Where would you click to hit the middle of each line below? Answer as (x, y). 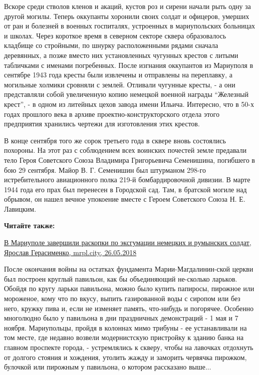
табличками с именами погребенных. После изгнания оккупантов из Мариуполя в (129, 65)
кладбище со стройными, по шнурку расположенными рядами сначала (111, 45)
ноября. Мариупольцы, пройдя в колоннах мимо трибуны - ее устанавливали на (126, 327)
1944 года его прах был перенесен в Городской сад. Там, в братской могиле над (126, 189)
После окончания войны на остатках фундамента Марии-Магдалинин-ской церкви (129, 269)
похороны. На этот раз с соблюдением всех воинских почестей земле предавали (125, 150)
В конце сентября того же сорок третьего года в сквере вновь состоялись (115, 140)
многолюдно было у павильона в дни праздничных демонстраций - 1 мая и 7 (121, 318)
